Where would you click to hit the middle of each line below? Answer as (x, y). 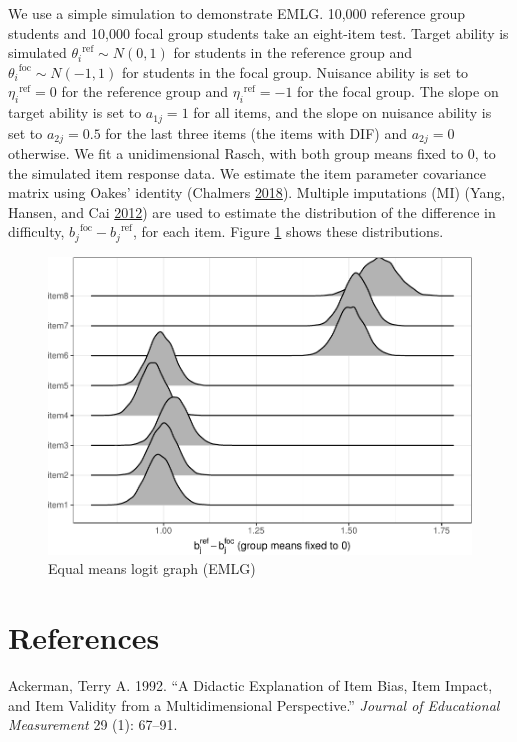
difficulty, (36, 231)
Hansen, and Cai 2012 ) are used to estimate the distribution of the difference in (252, 211)
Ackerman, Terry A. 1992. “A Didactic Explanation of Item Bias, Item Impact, (250, 685)
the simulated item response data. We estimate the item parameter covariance (247, 172)
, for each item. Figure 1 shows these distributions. (288, 231)
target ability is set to (75, 112)
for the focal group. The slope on (398, 91)
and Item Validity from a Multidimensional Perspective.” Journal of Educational (254, 704)
